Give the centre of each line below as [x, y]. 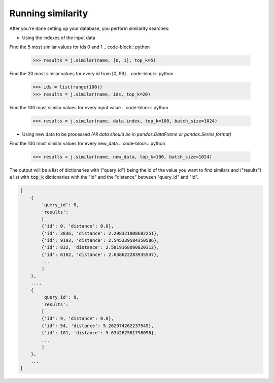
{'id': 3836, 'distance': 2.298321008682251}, [100, 233]
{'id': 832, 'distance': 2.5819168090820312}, [100, 247]
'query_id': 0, [60, 205]
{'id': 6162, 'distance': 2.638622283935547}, [100, 254]
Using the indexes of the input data [59, 38]
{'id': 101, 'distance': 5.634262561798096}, [99, 333]
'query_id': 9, [60, 297]
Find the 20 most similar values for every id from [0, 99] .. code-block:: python [91, 74]
